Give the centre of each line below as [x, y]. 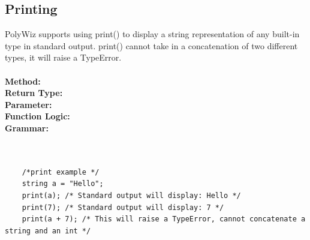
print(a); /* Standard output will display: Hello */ [131, 195]
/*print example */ [61, 172]
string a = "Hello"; [63, 184]
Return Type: [34, 93]
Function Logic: [37, 116]
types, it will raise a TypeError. [63, 57]
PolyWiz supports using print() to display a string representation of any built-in [152, 34]
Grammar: [27, 127]
